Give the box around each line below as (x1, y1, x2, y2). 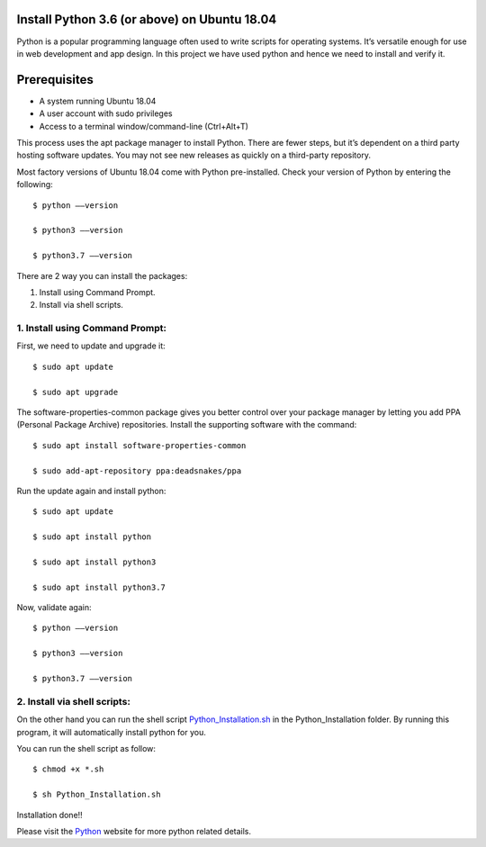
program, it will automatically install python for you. (16, 726, 206, 737)
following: (16, 179, 53, 190)
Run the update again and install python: (16, 485, 166, 496)
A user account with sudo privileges (39, 108, 173, 119)
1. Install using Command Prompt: (16, 322, 166, 335)
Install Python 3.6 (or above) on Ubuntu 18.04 (16, 12, 277, 27)
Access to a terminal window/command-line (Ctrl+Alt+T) (39, 121, 249, 131)
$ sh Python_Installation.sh (32, 789, 161, 800)
